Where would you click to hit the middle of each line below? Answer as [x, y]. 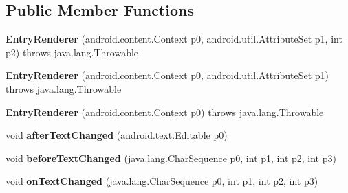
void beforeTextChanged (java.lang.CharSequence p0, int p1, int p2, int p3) [171, 158]
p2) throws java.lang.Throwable [72, 52]
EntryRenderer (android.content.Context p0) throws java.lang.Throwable [165, 112]
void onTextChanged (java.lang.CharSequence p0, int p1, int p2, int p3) [162, 181]
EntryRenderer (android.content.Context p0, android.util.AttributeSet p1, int [174, 39]
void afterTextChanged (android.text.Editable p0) [117, 135]
